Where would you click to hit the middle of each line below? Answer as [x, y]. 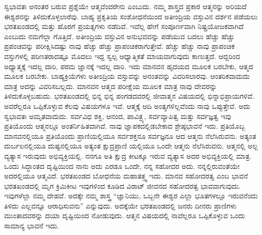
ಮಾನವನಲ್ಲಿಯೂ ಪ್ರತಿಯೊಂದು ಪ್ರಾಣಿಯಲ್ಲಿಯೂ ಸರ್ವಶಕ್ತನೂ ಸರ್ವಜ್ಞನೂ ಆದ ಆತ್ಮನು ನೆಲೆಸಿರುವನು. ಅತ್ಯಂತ [130, 136]
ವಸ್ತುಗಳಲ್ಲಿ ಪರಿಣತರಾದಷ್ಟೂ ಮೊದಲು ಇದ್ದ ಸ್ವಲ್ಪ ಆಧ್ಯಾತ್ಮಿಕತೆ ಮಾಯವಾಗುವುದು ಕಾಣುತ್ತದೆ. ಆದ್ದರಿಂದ [122, 56]
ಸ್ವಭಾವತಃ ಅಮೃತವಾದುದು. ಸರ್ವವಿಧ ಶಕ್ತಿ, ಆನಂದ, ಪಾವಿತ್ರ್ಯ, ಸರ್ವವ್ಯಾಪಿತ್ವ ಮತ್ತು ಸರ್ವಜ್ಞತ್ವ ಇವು [118, 116]
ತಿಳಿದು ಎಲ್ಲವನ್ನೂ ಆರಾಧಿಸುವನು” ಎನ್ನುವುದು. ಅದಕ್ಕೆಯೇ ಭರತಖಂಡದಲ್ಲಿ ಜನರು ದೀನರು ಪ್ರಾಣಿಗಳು [121, 205]
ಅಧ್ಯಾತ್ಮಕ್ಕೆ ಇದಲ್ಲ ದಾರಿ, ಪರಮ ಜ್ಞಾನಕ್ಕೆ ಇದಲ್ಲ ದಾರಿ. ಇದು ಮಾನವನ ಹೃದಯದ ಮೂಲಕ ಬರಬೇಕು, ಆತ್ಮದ [129, 66]
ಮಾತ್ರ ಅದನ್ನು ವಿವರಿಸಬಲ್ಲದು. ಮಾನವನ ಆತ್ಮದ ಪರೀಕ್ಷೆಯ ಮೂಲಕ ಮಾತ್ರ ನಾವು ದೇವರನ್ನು [111, 86]
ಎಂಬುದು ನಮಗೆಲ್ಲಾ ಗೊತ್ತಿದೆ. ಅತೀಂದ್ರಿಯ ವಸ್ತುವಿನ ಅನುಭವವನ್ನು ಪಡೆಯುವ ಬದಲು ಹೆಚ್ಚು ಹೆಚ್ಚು [120, 36]
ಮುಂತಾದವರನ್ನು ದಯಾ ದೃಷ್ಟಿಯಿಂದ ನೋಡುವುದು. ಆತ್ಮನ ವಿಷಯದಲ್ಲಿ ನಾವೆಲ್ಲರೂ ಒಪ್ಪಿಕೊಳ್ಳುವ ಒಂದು [125, 215]
